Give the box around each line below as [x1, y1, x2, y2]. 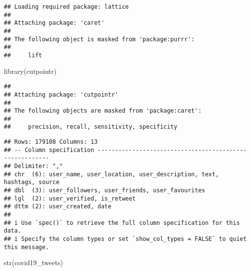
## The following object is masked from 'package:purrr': [4, 35, 195, 43]
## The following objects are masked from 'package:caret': [4, 107, 202, 115]
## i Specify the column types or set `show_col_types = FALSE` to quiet [4, 236, 247, 242]
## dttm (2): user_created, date [4, 203, 111, 210]
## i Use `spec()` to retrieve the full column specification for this [4, 219, 240, 226]
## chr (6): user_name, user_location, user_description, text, [4, 170, 219, 178]
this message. [4, 243, 49, 251]
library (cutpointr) [4, 66, 57, 76]
